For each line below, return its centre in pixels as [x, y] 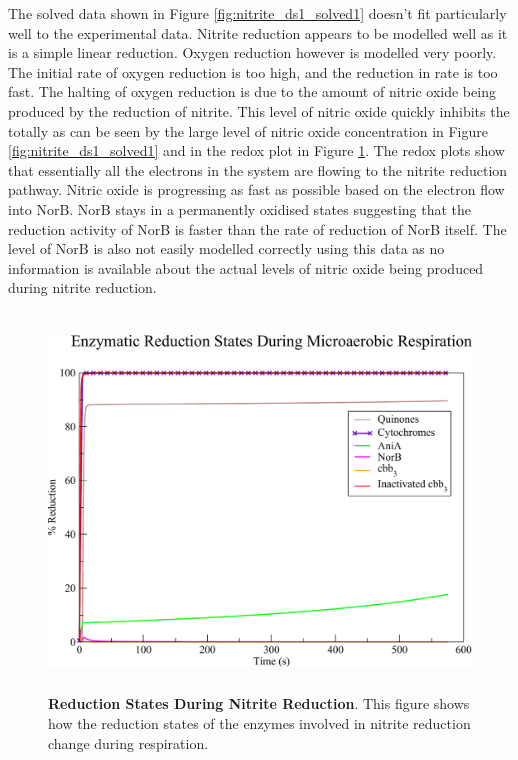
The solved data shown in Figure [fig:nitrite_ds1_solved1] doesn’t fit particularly [257, 13]
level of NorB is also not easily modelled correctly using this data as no [226, 248]
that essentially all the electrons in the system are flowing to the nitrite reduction [258, 169]
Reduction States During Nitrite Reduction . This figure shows [259, 703]
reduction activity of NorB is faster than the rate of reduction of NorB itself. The [257, 228]
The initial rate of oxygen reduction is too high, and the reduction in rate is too [253, 71]
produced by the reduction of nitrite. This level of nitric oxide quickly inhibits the [259, 110]
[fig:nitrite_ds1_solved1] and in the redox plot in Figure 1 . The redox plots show [256, 150]
